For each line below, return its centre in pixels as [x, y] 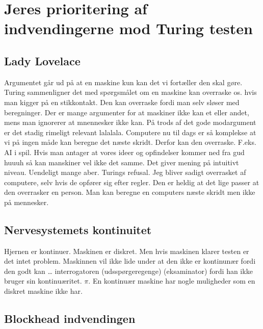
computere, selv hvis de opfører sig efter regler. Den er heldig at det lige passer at [132, 182]
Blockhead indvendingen [70, 319]
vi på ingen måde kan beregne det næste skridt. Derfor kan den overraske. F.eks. [130, 142]
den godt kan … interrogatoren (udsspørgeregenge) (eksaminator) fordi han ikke [128, 271]
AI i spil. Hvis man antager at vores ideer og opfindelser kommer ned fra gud [124, 152]
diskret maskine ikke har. [43, 291]
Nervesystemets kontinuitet [78, 229]
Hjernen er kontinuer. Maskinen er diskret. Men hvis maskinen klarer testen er [127, 251]
